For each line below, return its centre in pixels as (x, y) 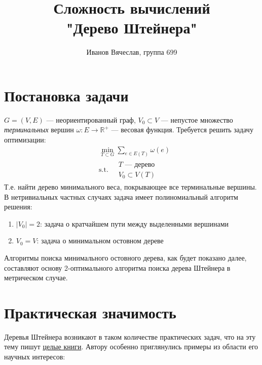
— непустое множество (197, 119)
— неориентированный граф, (91, 119)
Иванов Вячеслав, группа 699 (132, 52)
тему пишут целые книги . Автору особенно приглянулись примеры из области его (131, 346)
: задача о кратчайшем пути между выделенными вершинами (135, 223)
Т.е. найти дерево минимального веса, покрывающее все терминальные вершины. (130, 186)
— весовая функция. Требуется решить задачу (182, 130)
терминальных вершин (39, 130)
